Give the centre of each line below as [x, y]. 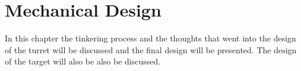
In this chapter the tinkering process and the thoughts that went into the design [150, 38]
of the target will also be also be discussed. [83, 61]
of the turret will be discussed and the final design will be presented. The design [151, 49]
